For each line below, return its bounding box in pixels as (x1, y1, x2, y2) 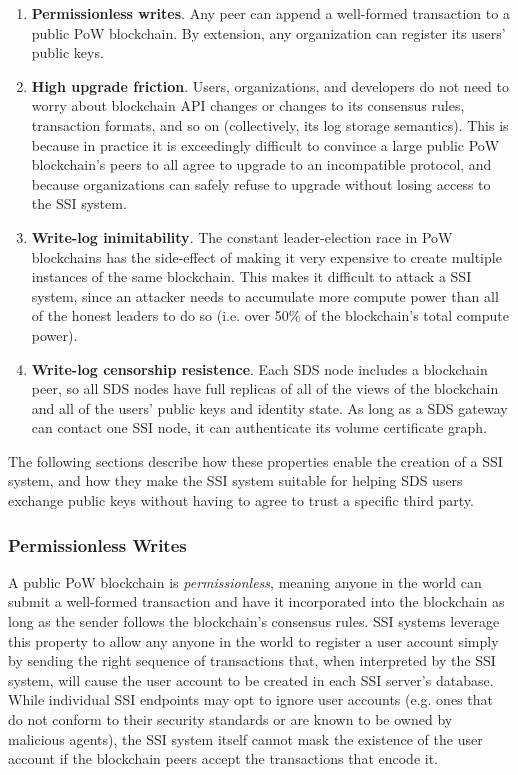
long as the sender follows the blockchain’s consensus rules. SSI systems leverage (8, 611, 500, 632)
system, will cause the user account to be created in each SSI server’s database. (8, 669, 494, 690)
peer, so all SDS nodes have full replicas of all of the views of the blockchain (31, 378, 499, 399)
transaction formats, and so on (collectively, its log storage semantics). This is (31, 114, 509, 135)
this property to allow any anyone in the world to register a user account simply (8, 630, 499, 651)
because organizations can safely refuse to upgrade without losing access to (31, 173, 491, 194)
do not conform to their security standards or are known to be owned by (8, 709, 453, 730)
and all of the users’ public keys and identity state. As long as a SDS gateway (31, 397, 508, 418)
